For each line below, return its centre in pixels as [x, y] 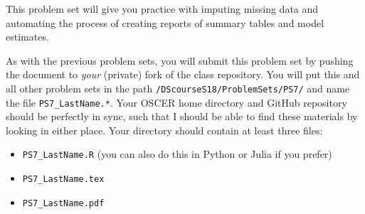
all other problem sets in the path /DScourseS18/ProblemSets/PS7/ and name [178, 88]
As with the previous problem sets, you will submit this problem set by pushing [180, 60]
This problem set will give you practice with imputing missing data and [162, 9]
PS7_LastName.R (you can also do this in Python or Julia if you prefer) [177, 154]
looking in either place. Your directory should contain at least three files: [164, 130]
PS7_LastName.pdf [63, 203]
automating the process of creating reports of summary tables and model [165, 22]
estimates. [27, 37]
